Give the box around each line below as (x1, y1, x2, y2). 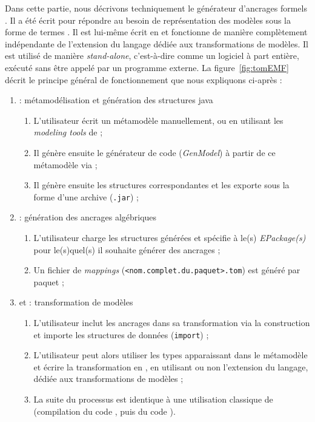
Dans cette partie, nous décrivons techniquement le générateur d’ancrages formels (5, 2, 307, 14)
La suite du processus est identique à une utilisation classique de (33, 393, 273, 406)
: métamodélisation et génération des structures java (19, 94, 213, 106)
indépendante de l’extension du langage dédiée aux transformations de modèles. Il (5, 37, 308, 50)
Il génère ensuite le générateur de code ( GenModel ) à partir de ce (33, 146, 276, 158)
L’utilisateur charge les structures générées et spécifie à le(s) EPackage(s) (33, 231, 306, 243)
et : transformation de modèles (19, 296, 133, 308)
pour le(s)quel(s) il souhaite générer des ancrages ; (33, 243, 220, 256)
